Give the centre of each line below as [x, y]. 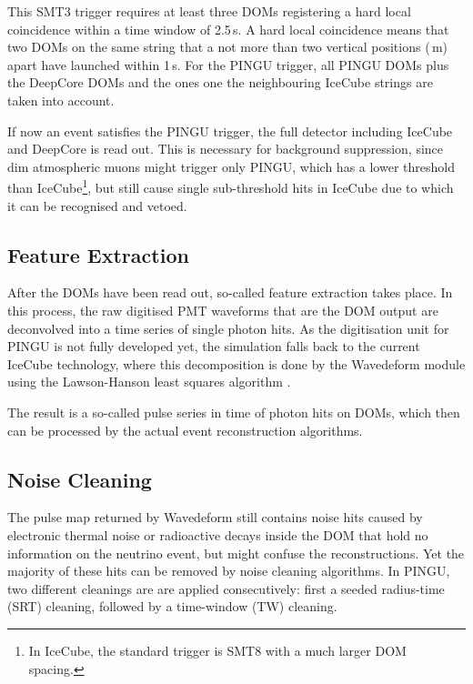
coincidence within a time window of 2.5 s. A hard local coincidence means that [228, 29]
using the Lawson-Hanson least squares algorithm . [149, 382]
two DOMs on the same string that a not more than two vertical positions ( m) [228, 47]
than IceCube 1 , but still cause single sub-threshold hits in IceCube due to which [231, 186]
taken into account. [61, 100]
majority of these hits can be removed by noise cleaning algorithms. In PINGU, [229, 571]
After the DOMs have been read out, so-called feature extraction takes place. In [230, 292]
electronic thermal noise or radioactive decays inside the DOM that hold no [218, 534]
